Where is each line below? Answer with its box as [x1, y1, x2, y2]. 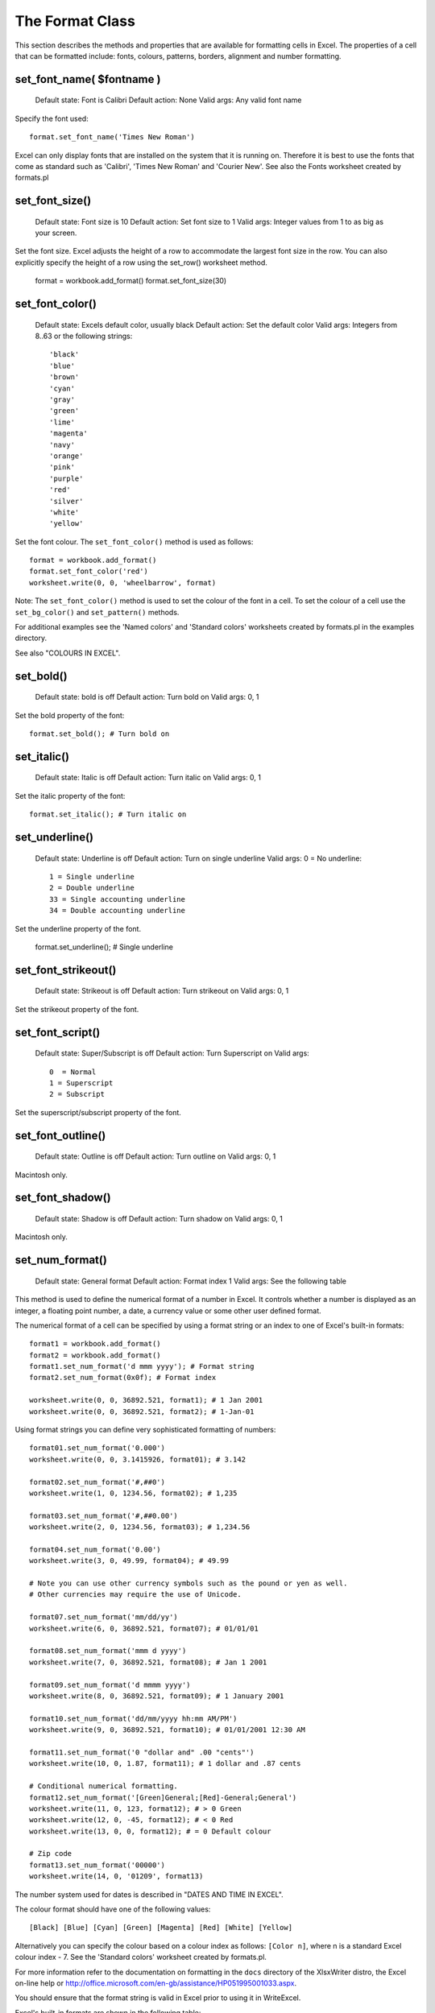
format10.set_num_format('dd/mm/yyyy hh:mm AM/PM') [29, 1713, 238, 1723]
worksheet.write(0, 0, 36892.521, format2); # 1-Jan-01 [29, 1407, 255, 1416]
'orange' [49, 451, 84, 461]
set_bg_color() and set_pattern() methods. [14, 607, 180, 617]
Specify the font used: [14, 114, 89, 123]
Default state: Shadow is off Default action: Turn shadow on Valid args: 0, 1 [35, 1213, 284, 1223]
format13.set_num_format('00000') [29, 1860, 165, 1870]
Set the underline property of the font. [14, 924, 141, 933]
